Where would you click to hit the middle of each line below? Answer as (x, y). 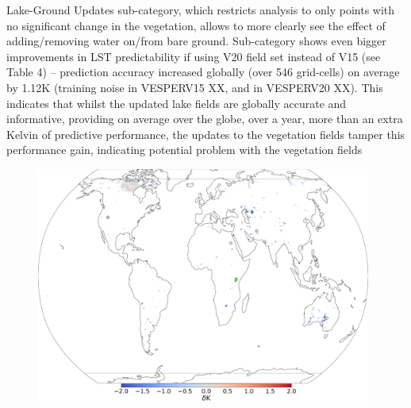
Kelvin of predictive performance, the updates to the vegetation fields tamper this (206, 134)
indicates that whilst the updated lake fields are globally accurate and (177, 103)
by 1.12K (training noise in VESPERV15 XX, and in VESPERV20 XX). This (195, 87)
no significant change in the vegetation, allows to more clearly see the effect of (196, 25)
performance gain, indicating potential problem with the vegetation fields (184, 150)
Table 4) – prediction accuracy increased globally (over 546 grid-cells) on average (203, 72)
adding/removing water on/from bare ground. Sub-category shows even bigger (196, 41)
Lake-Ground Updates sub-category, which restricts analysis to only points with (201, 10)
